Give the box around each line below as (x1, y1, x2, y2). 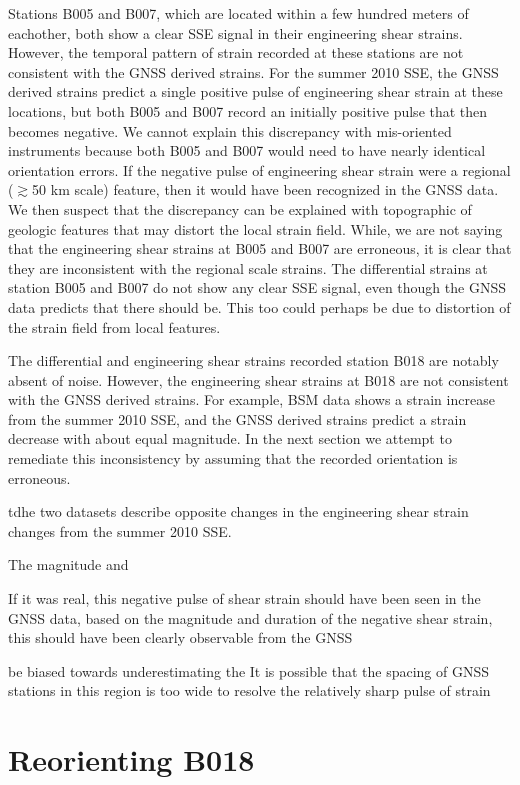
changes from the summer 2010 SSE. (8, 520, 232, 541)
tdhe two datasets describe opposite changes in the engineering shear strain (8, 501, 469, 522)
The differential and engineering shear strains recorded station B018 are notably (8, 350, 499, 371)
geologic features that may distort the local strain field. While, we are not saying (8, 218, 503, 239)
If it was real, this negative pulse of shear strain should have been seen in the (8, 588, 481, 609)
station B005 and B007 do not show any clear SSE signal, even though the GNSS (8, 277, 506, 298)
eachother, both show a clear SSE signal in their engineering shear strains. (8, 22, 463, 43)
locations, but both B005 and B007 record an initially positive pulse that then (8, 100, 488, 121)
